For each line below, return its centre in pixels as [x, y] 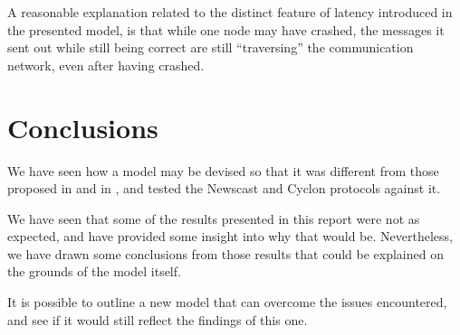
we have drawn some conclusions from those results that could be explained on [225, 253]
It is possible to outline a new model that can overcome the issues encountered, [227, 302]
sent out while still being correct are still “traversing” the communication [211, 47]
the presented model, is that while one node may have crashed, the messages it [226, 29]
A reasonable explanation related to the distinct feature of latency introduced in [230, 12]
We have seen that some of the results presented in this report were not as [214, 218]
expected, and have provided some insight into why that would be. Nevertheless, [230, 236]
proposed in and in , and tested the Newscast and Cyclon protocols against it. [224, 188]
